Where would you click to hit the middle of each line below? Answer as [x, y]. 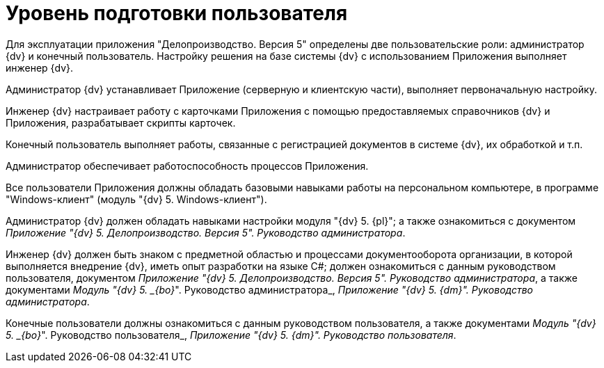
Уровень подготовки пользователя [177, 13]
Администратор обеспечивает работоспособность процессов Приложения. [187, 166]
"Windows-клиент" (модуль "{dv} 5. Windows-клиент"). [136, 199]
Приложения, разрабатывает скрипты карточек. [121, 122]
